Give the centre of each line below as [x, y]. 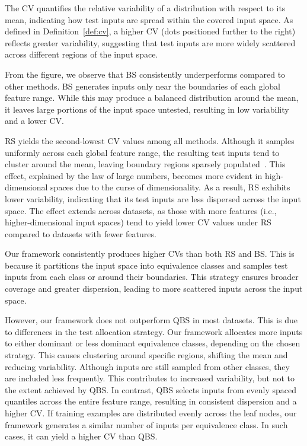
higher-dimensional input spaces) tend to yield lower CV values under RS [138, 222]
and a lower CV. [34, 121]
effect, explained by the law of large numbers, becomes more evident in [134, 175]
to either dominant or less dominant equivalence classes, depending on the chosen [153, 343]
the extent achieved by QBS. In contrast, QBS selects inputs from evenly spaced [151, 389]
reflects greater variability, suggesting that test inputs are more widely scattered [150, 42]
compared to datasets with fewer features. [81, 233]
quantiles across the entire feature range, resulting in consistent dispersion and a [151, 401]
